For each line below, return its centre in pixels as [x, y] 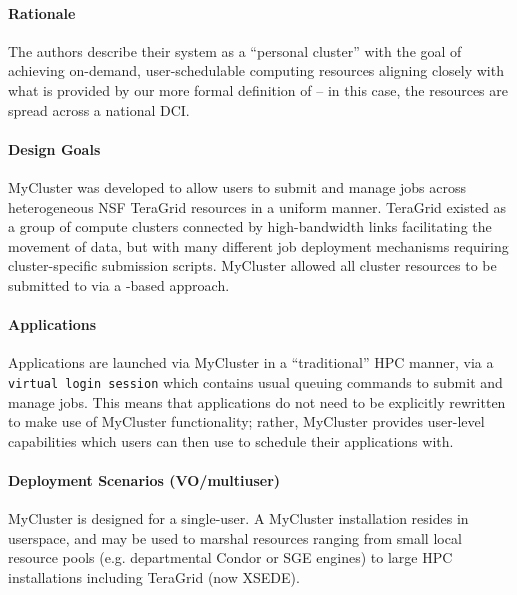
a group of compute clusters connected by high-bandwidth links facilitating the [250, 226]
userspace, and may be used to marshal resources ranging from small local [235, 537]
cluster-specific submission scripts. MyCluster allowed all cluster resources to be [252, 265]
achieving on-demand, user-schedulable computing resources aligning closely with [256, 70]
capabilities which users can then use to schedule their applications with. [231, 440]
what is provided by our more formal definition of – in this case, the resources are [258, 89]
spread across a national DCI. [99, 109]
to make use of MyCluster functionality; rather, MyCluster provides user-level [246, 421]
